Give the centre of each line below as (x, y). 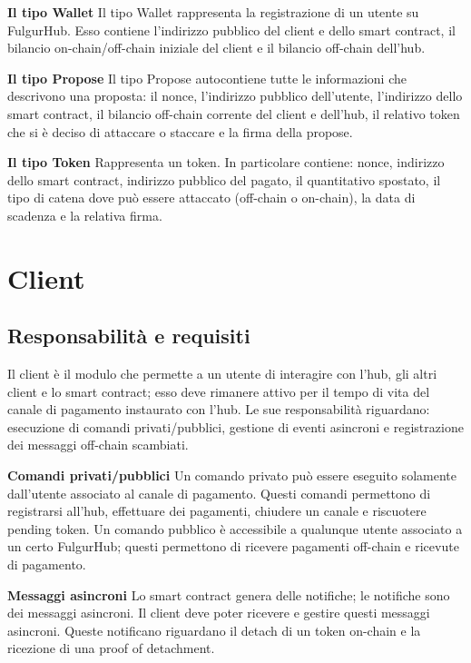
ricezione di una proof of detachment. (111, 648)
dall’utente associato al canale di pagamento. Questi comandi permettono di (219, 493)
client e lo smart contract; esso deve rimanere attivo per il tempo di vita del (219, 391)
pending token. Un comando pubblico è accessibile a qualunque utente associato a (235, 528)
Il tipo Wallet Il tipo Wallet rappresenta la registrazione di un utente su (213, 12)
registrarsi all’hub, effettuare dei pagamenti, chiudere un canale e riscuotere (217, 511)
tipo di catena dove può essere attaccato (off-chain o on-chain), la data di (211, 198)
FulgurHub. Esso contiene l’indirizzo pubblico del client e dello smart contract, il (231, 30)
